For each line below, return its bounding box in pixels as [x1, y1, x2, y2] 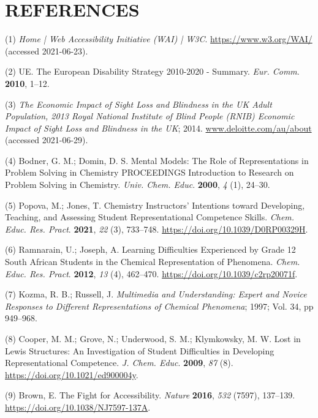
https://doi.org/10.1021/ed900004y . [5, 368, 138, 381]
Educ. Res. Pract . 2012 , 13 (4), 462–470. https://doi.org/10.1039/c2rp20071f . [5, 267, 298, 280]
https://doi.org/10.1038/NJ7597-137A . [5, 400, 151, 413]
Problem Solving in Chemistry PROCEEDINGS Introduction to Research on [5, 166, 294, 179]
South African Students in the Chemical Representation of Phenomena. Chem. [5, 255, 300, 268]
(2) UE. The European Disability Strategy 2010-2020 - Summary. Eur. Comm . [5, 65, 300, 78]
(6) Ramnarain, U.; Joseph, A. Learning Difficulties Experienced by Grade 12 [5, 243, 296, 256]
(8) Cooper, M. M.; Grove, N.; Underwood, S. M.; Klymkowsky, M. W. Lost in [5, 332, 301, 345]
